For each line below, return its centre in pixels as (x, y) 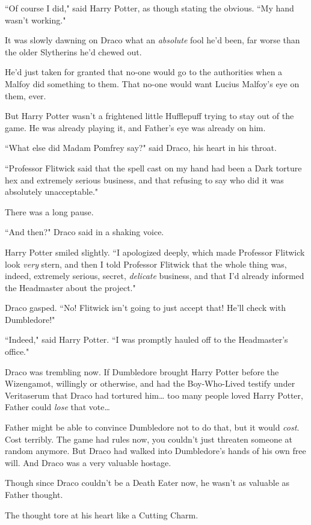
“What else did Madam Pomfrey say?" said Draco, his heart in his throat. (141, 148)
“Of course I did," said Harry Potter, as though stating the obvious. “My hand (149, 8)
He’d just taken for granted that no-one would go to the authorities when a (144, 72)
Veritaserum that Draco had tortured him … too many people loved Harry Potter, (154, 395)
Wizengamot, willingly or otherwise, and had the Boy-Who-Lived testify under (150, 383)
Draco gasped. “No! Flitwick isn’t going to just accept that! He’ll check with (145, 308)
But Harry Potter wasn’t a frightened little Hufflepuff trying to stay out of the (149, 116)
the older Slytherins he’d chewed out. (73, 51)
